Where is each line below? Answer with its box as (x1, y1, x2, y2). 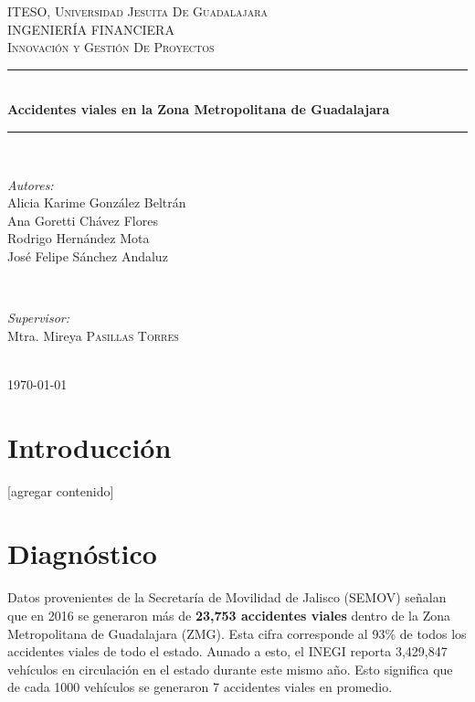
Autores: (7, 175, 54, 194)
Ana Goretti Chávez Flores (7, 210, 158, 229)
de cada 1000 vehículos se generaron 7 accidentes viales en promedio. (7, 677, 393, 697)
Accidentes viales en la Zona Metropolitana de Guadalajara (7, 100, 390, 119)
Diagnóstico (7, 535, 157, 572)
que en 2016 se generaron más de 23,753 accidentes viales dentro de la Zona (7, 605, 450, 624)
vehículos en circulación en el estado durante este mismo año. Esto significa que (7, 659, 453, 678)
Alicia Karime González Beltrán (7, 193, 186, 212)
